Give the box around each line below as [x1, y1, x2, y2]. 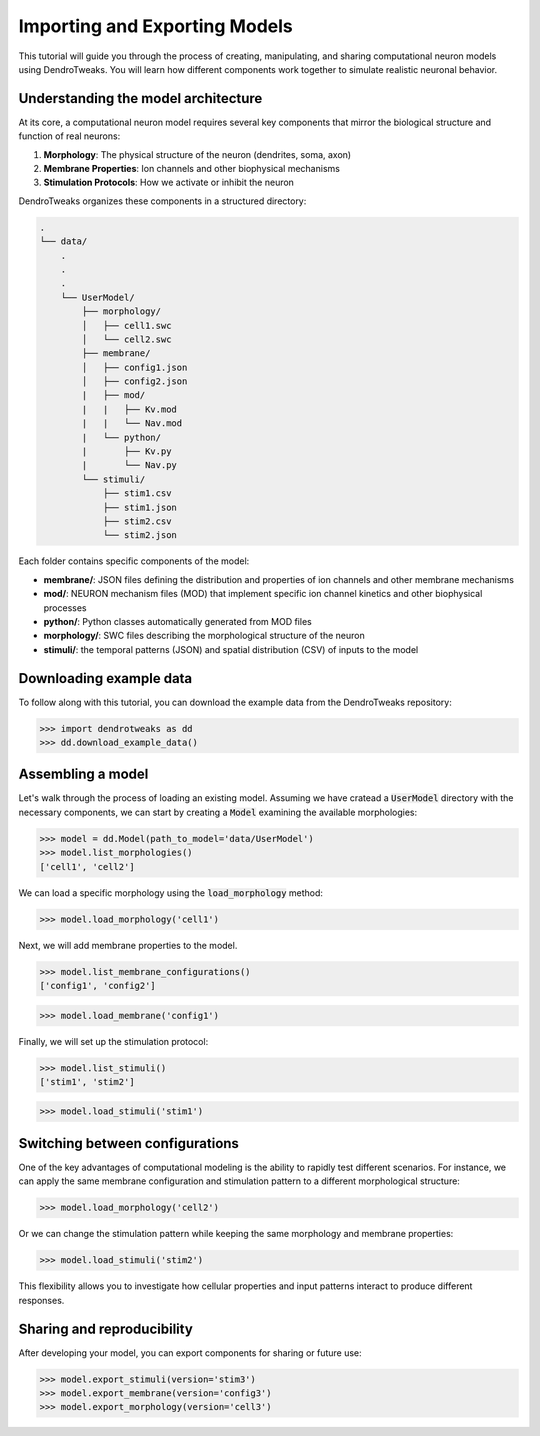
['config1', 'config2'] [39, 980, 157, 991]
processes [43, 601, 87, 614]
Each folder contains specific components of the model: [18, 555, 250, 567]
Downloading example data [18, 670, 193, 687]
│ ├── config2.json [81, 376, 188, 387]
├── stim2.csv [102, 515, 172, 527]
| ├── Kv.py [81, 446, 172, 457]
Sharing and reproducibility [18, 1320, 194, 1337]
